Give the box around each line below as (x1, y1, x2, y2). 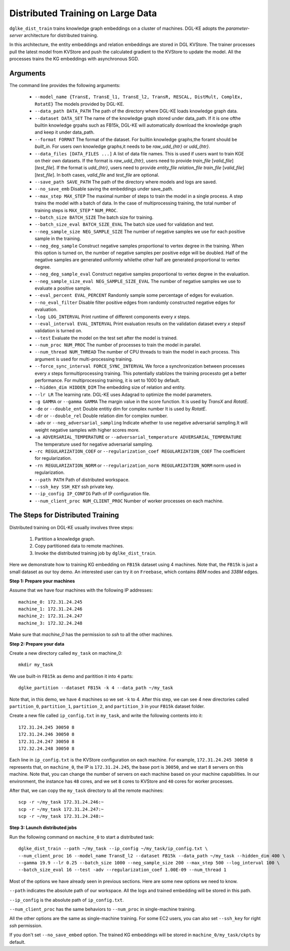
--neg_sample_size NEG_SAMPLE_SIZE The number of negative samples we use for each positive (34, 228, 245, 234)
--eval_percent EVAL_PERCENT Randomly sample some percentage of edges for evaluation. (34, 292, 234, 298)
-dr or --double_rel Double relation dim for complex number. (34, 413, 168, 419)
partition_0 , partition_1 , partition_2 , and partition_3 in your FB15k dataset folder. (9, 703, 205, 709)
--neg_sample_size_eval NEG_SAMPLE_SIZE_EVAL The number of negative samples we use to (34, 278, 241, 284)
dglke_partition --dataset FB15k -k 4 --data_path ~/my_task (18, 685, 173, 691)
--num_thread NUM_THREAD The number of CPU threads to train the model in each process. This (34, 349, 240, 355)
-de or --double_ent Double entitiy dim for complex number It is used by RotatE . (34, 406, 207, 412)
